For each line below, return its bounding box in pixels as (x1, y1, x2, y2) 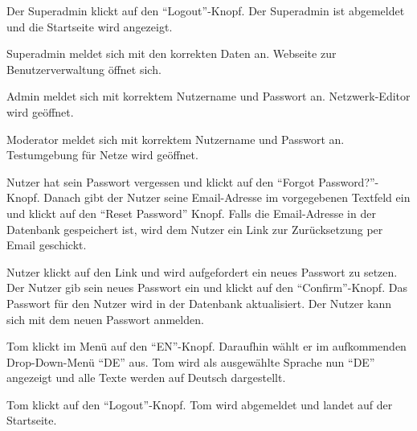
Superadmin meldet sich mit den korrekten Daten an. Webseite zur (6, 45, 337, 62)
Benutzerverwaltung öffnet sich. (6, 60, 161, 77)
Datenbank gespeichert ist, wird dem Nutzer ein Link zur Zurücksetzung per (6, 220, 383, 237)
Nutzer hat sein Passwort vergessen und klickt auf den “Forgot (6, 173, 315, 190)
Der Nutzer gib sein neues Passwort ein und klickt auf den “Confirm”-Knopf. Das (6, 279, 407, 296)
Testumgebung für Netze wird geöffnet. (6, 146, 198, 163)
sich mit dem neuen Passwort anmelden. (6, 310, 204, 327)
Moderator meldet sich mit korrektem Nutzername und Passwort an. (6, 130, 345, 147)
